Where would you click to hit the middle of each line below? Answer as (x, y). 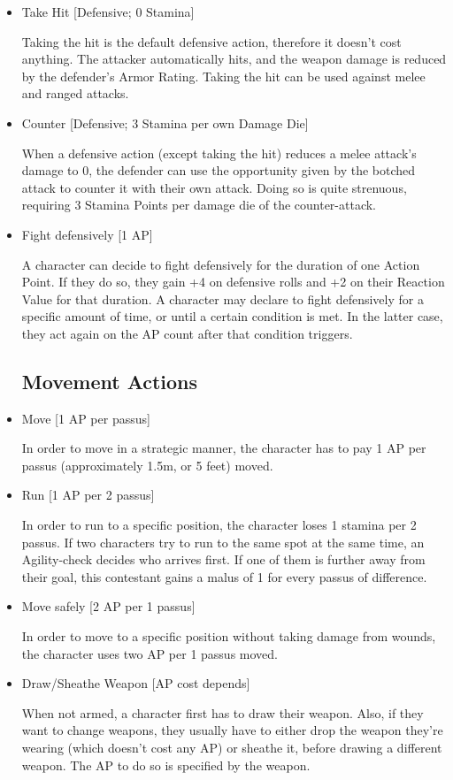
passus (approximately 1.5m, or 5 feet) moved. (147, 465)
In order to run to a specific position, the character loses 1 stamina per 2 (219, 525)
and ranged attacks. (75, 93)
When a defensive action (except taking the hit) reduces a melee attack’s (219, 153)
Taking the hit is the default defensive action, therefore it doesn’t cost (211, 41)
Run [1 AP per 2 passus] (88, 495)
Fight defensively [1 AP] (87, 234)
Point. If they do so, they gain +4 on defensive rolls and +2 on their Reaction (233, 282)
